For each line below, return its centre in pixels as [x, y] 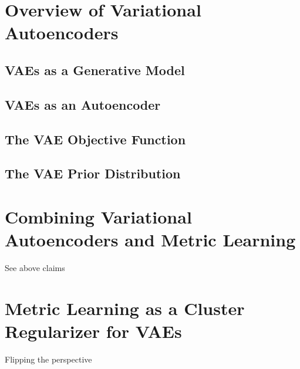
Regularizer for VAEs [93, 331]
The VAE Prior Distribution [93, 173]
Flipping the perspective [48, 359]
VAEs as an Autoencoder [83, 104]
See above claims [35, 268]
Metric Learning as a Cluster [125, 308]
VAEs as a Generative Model [95, 70]
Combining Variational [98, 216]
